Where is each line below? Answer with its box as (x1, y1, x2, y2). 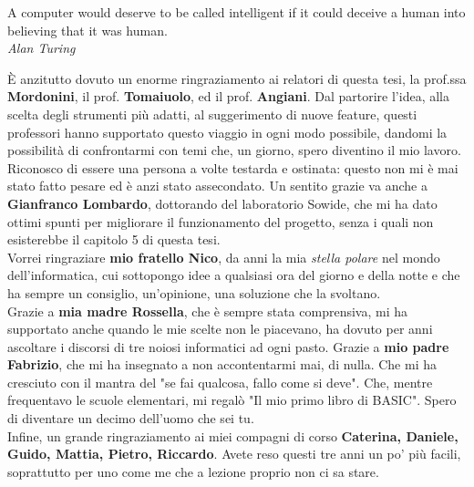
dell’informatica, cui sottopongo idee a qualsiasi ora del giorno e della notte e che (7, 265, 460, 285)
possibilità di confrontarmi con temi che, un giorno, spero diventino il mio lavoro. (7, 140, 461, 160)
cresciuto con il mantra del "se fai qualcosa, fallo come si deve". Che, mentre (7, 372, 433, 391)
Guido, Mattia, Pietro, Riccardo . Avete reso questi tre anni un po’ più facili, (7, 444, 461, 463)
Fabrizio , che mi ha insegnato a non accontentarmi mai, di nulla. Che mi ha (7, 355, 437, 374)
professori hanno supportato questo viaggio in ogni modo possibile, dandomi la (7, 122, 448, 141)
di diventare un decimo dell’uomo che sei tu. (7, 409, 254, 428)
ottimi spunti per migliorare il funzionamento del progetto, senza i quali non (7, 212, 434, 231)
